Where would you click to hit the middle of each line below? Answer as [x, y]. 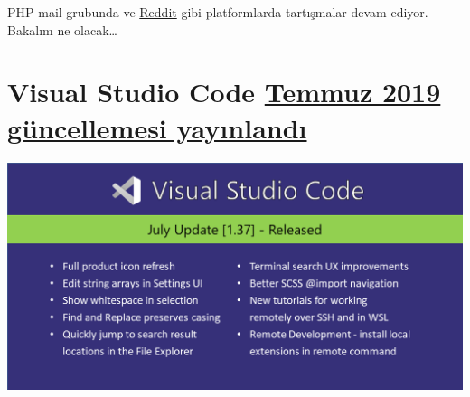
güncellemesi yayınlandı [157, 127]
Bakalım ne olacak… [62, 29]
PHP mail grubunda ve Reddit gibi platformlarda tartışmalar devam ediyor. [218, 12]
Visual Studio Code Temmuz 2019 [224, 92]
